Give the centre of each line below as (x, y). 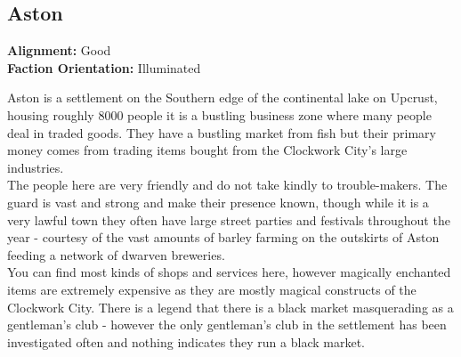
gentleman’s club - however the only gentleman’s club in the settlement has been (227, 325)
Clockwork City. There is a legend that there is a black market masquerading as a (230, 307)
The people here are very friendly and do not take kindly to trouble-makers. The (227, 185)
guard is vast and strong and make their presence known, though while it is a (218, 202)
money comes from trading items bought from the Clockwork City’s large (207, 150)
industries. (36, 167)
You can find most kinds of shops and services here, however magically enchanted (229, 272)
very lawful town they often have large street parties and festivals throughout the (229, 219)
